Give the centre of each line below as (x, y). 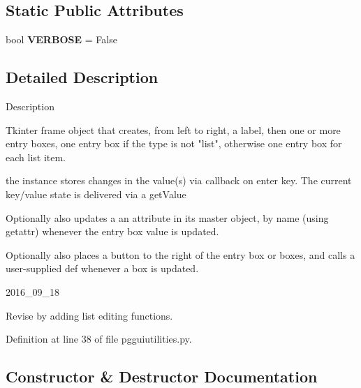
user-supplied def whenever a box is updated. (102, 268)
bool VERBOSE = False (61, 39)
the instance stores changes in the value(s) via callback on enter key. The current (179, 180)
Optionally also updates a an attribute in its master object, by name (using (167, 217)
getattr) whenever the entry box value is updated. (112, 231)
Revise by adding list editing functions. (89, 315)
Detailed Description (82, 77)
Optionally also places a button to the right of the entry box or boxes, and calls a (180, 254)
